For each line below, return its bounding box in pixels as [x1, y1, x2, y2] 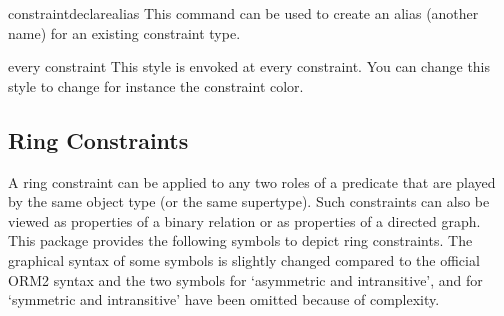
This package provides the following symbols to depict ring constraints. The [8, 230, 473, 251]
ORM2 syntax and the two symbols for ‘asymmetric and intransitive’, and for [8, 269, 483, 290]
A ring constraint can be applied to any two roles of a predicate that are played [8, 171, 496, 192]
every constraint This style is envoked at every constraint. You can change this [8, 56, 491, 77]
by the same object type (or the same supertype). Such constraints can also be [8, 191, 490, 212]
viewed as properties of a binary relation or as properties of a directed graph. [8, 210, 481, 231]
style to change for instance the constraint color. [8, 75, 304, 96]
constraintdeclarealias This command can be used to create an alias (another [8, 3, 479, 23]
